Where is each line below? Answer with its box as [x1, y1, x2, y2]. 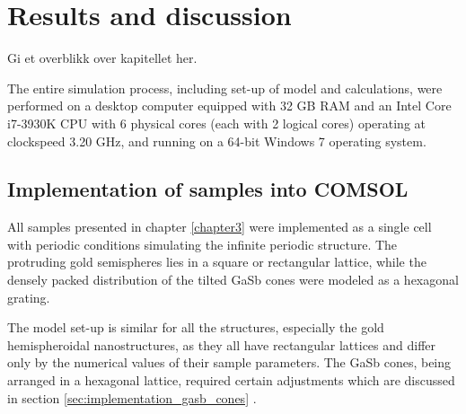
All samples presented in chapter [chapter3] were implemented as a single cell [7, 217, 432, 236]
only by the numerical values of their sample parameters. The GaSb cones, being [7, 353, 452, 372]
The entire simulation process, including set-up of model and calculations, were [7, 78, 443, 97]
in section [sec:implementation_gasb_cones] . [7, 388, 257, 407]
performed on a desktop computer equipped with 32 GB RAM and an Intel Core [7, 96, 452, 115]
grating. [7, 287, 50, 306]
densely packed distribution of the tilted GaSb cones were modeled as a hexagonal [7, 270, 459, 289]
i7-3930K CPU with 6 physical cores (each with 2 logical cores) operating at [7, 113, 426, 132]
